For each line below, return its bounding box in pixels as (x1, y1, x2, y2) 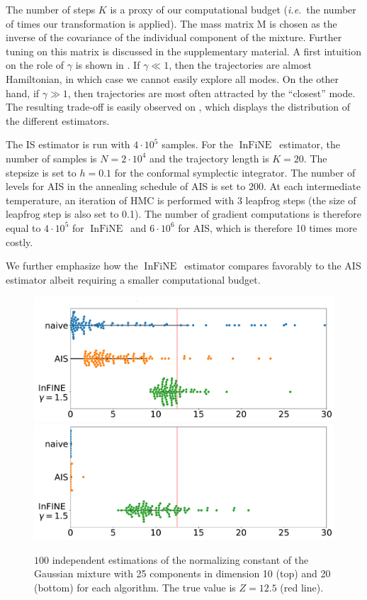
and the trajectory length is (149, 150, 269, 165)
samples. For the (162, 137, 233, 152)
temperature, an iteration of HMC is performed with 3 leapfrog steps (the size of (6, 192, 356, 207)
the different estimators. (6, 113, 110, 128)
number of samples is (6, 150, 97, 165)
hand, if (6, 85, 40, 100)
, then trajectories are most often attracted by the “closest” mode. (67, 85, 356, 100)
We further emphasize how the (6, 258, 138, 273)
